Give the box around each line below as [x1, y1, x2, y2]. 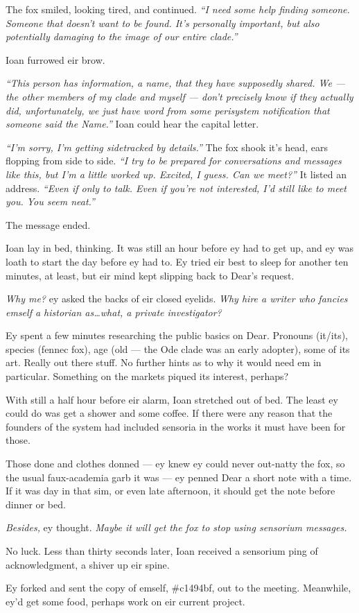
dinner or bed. [6, 497, 66, 511]
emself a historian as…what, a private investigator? [6, 304, 222, 319]
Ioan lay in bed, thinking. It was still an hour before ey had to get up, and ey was [6, 241, 353, 255]
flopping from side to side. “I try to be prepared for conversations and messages [6, 153, 342, 168]
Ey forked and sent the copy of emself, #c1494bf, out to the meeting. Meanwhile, [6, 580, 351, 595]
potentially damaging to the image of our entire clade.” [6, 29, 238, 44]
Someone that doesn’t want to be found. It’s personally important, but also [6, 15, 319, 30]
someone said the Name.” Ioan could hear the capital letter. [6, 116, 259, 131]
